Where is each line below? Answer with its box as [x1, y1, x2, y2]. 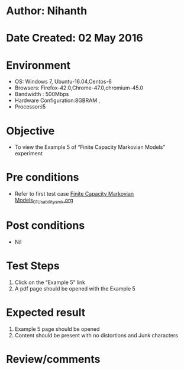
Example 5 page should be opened [14, 325, 100, 333]
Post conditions [6, 219, 85, 232]
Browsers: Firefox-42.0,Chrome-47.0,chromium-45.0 [14, 84, 144, 91]
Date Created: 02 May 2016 [6, 31, 143, 45]
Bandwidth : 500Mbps [14, 91, 69, 98]
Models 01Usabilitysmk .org [14, 197, 73, 205]
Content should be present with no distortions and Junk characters [14, 331, 179, 339]
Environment [6, 58, 71, 72]
